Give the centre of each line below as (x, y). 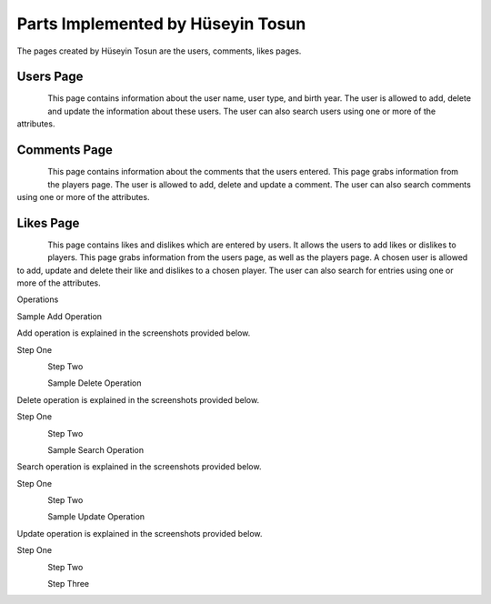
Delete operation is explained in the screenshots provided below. (138, 399)
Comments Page (65, 150)
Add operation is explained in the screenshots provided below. (134, 333)
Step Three (69, 584)
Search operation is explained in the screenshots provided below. (139, 467)
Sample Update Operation (96, 517)
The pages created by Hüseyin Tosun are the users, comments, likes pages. (159, 51)
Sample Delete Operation (95, 383)
